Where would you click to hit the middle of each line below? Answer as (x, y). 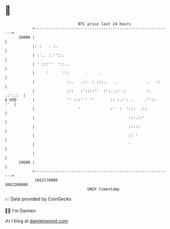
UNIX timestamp (103, 189)
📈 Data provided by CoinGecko (38, 199)
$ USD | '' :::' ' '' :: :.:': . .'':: (81, 100)
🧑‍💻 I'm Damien (20, 211)
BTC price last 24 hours (104, 24)
